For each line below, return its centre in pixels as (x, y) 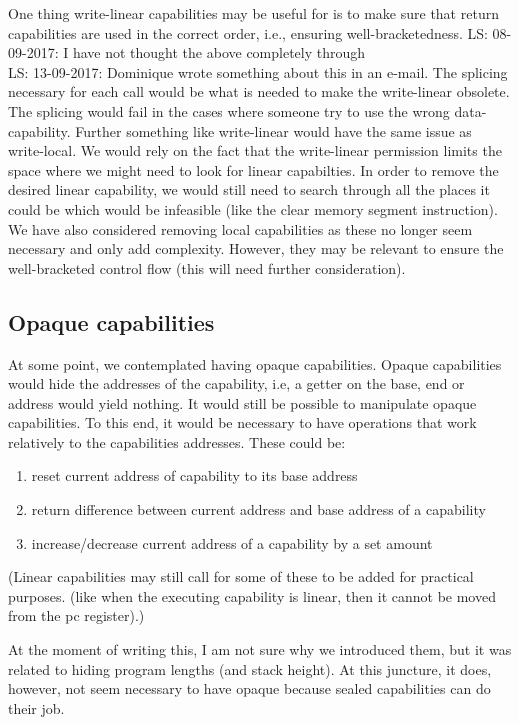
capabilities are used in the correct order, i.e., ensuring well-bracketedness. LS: (248, 32)
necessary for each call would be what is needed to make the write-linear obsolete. (259, 91)
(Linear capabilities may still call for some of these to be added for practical (241, 576)
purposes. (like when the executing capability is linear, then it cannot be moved (252, 595)
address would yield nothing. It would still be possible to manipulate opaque (242, 402)
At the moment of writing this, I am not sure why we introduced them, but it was (260, 649)
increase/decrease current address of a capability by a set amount (232, 542)
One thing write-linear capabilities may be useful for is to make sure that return (253, 13)
